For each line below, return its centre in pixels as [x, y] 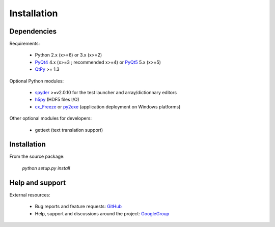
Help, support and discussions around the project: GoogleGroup [102, 213]
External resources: [30, 195]
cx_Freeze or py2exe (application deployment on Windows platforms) [108, 106]
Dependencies [33, 31]
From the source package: [37, 157]
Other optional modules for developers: [50, 118]
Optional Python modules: [37, 81]
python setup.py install [46, 168]
